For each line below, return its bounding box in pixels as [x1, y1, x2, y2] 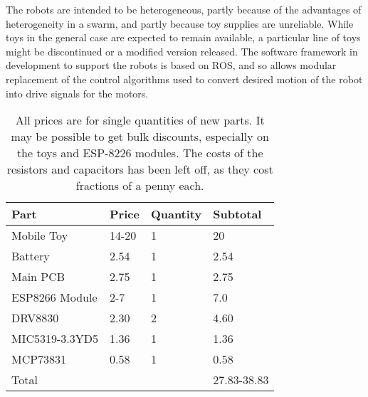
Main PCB [11, 268, 65, 285]
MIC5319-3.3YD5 [11, 330, 99, 347]
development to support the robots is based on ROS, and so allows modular [6, 58, 337, 73]
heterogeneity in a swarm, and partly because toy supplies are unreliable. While [6, 16, 354, 31]
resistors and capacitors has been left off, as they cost [6, 161, 273, 178]
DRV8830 [11, 309, 59, 327]
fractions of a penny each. [75, 177, 204, 194]
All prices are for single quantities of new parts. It [15, 112, 265, 129]
